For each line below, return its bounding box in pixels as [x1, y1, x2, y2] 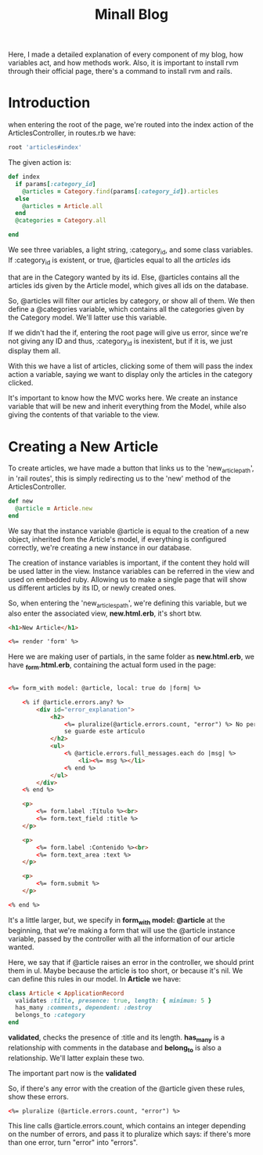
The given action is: [8, 158, 72, 166]
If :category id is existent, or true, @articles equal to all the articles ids [8, 255, 231, 266]
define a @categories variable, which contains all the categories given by [8, 304, 245, 313]
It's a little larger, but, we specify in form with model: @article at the [8, 915, 225, 927]
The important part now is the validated [8, 1068, 137, 1077]
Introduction [8, 94, 91, 111]
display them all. [8, 346, 61, 356]
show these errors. [8, 1091, 69, 1101]
